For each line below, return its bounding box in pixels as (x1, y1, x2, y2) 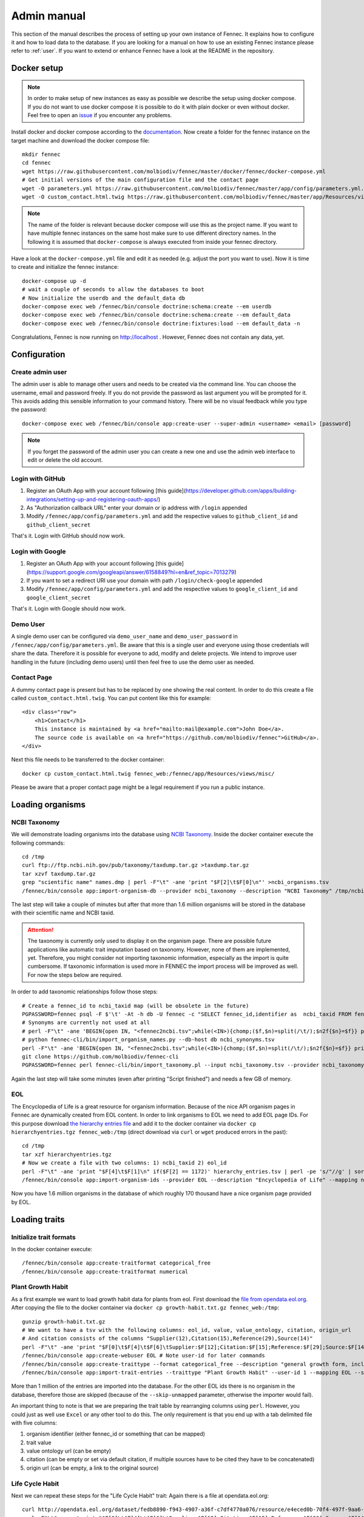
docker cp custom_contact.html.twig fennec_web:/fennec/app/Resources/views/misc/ (22, 770, 275, 777)
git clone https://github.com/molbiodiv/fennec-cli (22, 1053, 179, 1060)
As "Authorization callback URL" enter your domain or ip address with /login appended (26, 504, 248, 511)
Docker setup (11, 63, 64, 73)
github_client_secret (26, 521, 91, 528)
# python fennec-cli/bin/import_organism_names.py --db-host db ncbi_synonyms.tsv (22, 1036, 275, 1043)
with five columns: (11, 1419, 57, 1426)
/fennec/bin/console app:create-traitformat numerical (22, 1268, 189, 1275)
